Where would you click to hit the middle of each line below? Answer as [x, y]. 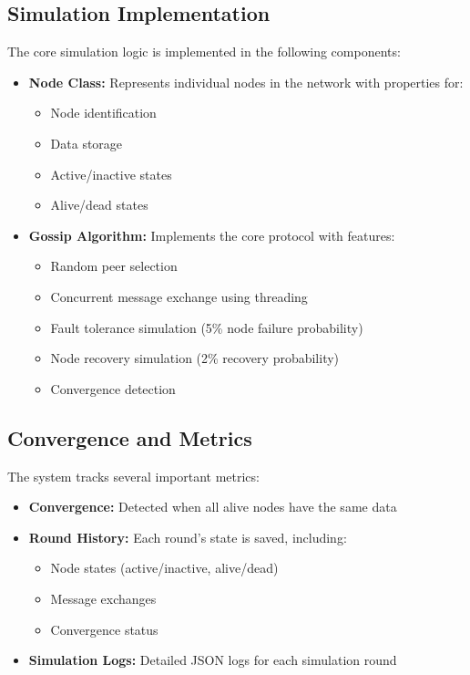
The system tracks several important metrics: [133, 476]
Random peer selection [114, 266]
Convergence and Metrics [130, 437]
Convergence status [104, 629]
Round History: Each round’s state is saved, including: [188, 537]
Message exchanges [103, 598]
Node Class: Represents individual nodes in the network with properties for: [246, 82]
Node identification [103, 113]
